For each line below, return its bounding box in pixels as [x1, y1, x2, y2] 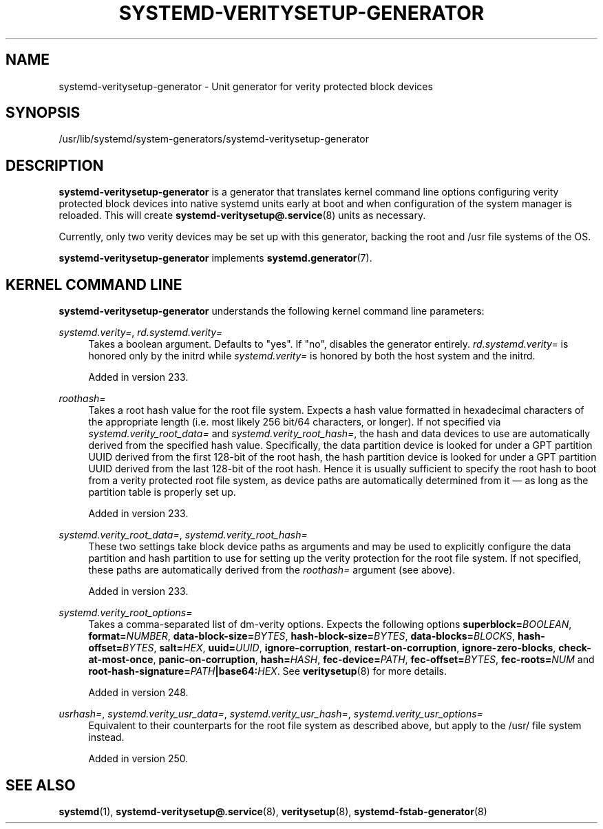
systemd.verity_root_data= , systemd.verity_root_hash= [59, 529, 308, 541]
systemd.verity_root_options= [59, 607, 193, 619]
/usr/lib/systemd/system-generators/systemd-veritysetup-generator [59, 133, 369, 145]
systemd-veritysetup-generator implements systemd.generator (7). [59, 252, 372, 264]
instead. [88, 731, 125, 744]
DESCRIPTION [6, 156, 104, 174]
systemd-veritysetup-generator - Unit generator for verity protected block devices [59, 80, 433, 92]
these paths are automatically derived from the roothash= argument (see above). [88, 564, 456, 576]
